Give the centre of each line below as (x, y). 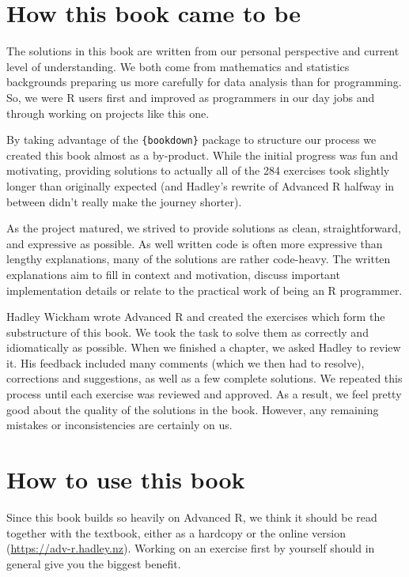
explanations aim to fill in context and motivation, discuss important (173, 274)
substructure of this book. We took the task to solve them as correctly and (187, 332)
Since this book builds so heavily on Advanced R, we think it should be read (192, 517)
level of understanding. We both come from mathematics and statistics (178, 66)
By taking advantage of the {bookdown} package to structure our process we (191, 140)
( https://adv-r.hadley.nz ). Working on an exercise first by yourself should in (191, 548)
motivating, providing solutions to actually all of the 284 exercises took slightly (198, 170)
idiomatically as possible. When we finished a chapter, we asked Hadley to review (204, 347)
